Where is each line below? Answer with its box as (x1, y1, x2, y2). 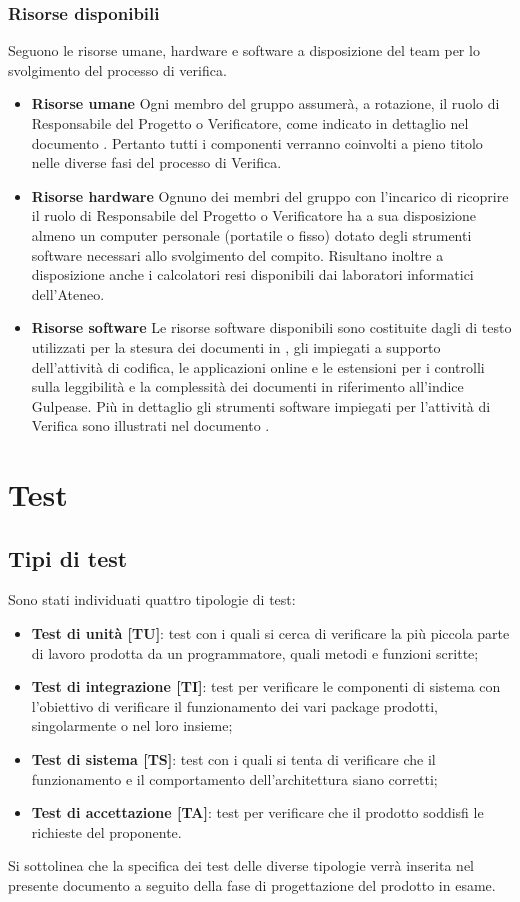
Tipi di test (8, 542, 128, 573)
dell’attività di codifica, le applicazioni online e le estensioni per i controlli (31, 356, 485, 377)
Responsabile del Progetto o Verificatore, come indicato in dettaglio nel (31, 113, 469, 133)
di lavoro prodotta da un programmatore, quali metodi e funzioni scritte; (31, 642, 479, 663)
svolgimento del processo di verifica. (8, 59, 227, 80)
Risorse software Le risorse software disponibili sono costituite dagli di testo (31, 317, 512, 338)
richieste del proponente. (31, 821, 182, 842)
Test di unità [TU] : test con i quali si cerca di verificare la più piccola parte (31, 623, 510, 644)
